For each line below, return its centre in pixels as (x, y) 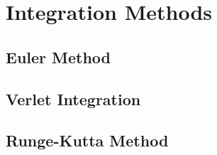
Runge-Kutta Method (87, 140)
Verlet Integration (73, 98)
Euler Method (59, 57)
